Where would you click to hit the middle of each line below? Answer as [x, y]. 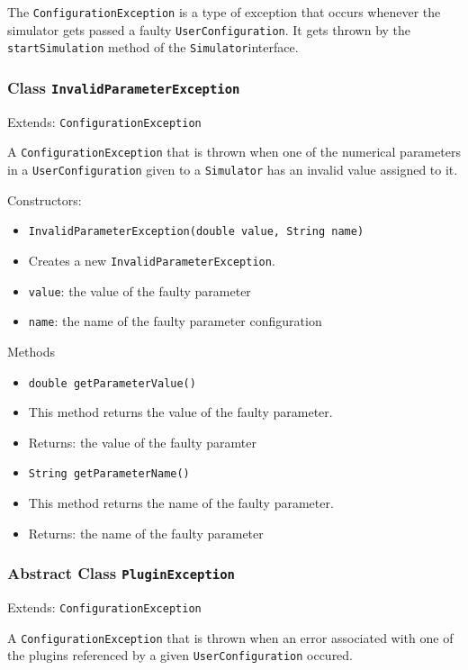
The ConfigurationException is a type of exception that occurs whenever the [224, 12]
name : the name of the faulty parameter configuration [175, 321]
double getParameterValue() [112, 383]
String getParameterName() [109, 474]
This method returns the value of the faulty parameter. [180, 412]
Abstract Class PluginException [121, 573]
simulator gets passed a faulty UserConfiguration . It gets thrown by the [209, 29]
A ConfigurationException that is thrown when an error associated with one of [230, 637]
